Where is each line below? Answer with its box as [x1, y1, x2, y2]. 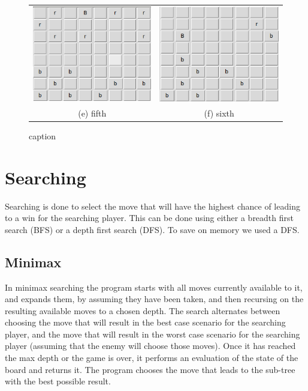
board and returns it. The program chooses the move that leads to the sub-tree [5, 363, 295, 375]
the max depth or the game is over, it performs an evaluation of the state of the [5, 351, 298, 364]
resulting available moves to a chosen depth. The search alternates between [5, 304, 280, 317]
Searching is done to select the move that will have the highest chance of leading [5, 199, 300, 212]
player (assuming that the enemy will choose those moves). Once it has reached [5, 339, 296, 352]
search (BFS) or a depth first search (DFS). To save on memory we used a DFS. [5, 223, 300, 235]
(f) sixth [204, 106, 234, 119]
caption [29, 129, 56, 142]
